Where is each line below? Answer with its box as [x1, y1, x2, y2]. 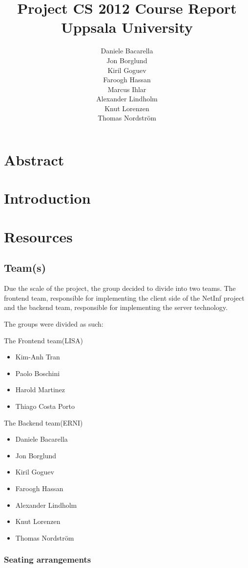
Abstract [4, 150, 64, 170]
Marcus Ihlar [107, 84, 146, 94]
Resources [4, 226, 73, 246]
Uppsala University [61, 17, 193, 37]
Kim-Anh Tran [15, 352, 60, 362]
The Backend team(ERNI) [4, 417, 83, 427]
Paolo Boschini [15, 368, 60, 378]
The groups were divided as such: [4, 318, 103, 329]
